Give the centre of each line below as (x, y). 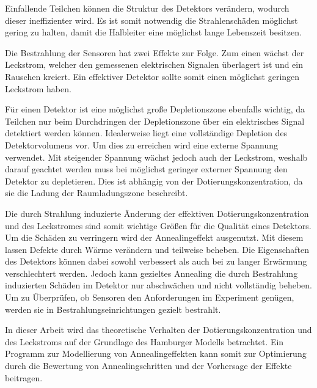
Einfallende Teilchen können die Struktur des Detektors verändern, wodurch (147, 8)
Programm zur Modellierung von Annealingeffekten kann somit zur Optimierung (156, 353)
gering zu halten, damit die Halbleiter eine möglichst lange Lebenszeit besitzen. (153, 32)
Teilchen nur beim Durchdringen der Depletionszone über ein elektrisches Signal (155, 121)
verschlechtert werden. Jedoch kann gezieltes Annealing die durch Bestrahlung (151, 273)
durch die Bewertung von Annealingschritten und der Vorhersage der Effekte (148, 366)
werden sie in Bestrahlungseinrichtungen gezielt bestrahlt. (113, 309)
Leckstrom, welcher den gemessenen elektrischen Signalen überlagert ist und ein (154, 64)
